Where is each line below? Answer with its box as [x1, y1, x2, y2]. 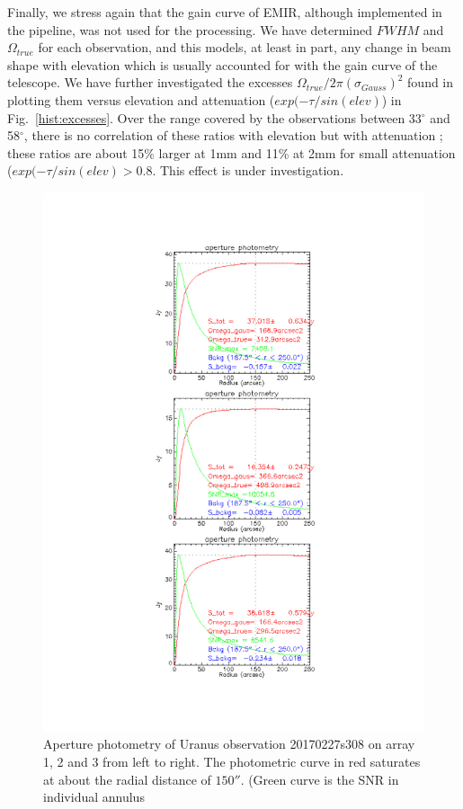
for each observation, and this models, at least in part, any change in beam [38, 38, 451, 57]
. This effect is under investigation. [152, 161, 344, 180]
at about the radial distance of [43, 769, 211, 788]
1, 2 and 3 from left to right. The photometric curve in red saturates [43, 752, 421, 771]
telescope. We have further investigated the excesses [7, 73, 293, 92]
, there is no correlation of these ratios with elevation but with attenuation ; [23, 126, 443, 145]
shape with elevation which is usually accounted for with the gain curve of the [7, 55, 438, 74]
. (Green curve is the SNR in [240, 769, 399, 788]
